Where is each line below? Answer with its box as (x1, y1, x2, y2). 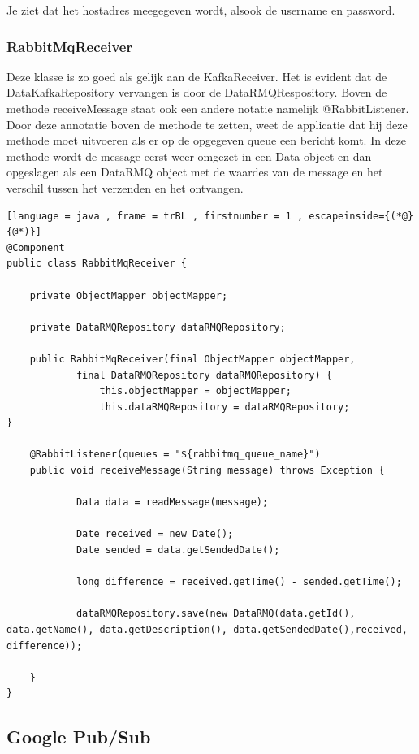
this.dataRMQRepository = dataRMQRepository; (99, 401, 350, 413)
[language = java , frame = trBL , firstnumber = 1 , (6, 210, 304, 222)
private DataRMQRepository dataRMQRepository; (29, 321, 286, 333)
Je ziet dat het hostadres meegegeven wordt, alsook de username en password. (6, 2, 395, 18)
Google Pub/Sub (6, 724, 151, 749)
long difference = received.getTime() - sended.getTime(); (76, 576, 402, 588)
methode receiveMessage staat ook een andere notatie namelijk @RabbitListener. (6, 100, 409, 116)
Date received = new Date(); (76, 528, 234, 540)
